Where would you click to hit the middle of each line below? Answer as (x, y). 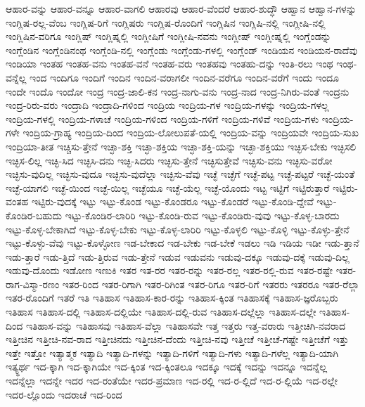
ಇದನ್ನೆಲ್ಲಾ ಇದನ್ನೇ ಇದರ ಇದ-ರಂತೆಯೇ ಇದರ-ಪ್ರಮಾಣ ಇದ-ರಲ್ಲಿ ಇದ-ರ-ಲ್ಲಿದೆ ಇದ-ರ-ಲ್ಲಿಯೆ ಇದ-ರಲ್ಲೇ (172, 381)
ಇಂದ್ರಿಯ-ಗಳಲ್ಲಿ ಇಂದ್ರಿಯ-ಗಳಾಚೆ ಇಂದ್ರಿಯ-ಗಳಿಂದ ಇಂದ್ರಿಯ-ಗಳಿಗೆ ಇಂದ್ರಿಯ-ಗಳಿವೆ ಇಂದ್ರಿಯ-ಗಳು (162, 118)
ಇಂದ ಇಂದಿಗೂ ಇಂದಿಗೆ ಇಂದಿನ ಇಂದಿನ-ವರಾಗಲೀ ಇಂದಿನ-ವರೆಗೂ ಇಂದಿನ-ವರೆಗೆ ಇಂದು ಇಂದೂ (185, 77)
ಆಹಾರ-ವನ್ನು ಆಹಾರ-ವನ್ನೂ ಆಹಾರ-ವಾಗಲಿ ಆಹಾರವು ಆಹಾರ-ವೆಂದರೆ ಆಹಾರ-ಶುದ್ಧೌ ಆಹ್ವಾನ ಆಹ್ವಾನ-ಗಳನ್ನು (181, 8)
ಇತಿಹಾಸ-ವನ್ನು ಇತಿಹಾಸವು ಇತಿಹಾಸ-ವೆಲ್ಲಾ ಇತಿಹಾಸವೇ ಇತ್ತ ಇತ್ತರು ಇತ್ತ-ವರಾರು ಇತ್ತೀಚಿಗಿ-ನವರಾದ (186, 325)
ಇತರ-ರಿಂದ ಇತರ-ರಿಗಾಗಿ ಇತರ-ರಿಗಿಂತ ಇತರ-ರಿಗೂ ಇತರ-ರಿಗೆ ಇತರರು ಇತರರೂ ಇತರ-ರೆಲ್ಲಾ (211, 284)
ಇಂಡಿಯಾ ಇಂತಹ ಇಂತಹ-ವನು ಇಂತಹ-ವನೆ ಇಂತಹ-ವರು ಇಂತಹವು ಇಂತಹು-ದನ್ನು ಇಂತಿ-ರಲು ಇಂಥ (169, 64)
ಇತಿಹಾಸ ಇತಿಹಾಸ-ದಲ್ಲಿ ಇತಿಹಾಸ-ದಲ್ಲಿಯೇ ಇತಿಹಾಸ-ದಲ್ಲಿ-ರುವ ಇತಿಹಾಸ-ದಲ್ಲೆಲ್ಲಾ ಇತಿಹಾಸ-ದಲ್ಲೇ (161, 312)
